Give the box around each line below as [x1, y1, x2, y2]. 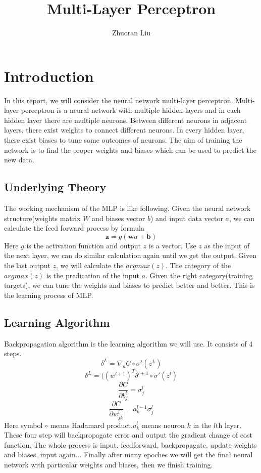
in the [193, 419, 212, 430]
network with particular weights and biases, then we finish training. [4, 459, 213, 469]
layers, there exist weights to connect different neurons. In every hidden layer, [4, 124, 244, 135]
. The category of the [166, 260, 231, 270]
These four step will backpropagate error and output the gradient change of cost [4, 429, 253, 440]
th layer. [216, 419, 242, 430]
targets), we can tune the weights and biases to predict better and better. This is [4, 280, 255, 290]
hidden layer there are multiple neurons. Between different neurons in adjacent [4, 114, 247, 125]
